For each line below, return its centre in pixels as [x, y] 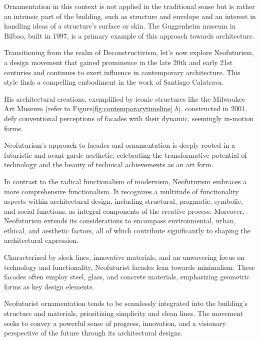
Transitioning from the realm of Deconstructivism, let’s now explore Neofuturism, [129, 52]
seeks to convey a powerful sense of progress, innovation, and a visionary [115, 323]
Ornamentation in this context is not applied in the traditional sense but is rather [129, 6]
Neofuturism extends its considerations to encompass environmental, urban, [120, 221]
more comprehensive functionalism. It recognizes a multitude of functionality [121, 191]
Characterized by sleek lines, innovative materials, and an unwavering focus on [124, 257]
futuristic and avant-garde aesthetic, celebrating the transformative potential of [125, 154]
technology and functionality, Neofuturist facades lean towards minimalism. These [129, 267]
